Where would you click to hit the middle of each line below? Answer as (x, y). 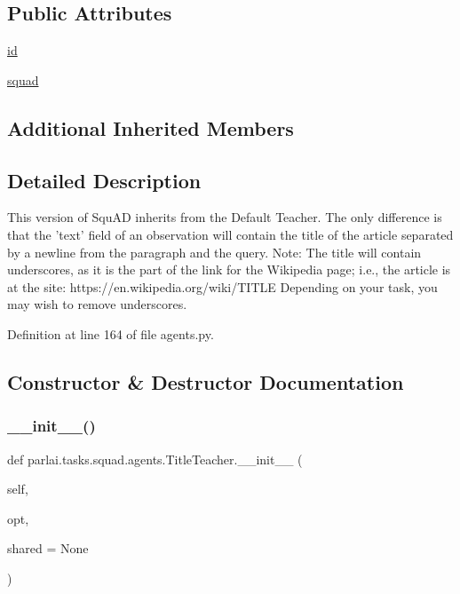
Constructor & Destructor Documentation (206, 381)
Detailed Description (104, 180)
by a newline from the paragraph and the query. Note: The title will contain (214, 252)
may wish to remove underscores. (97, 304)
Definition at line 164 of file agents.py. (111, 333)
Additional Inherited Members (151, 127)
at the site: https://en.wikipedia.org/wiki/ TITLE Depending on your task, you (222, 286)
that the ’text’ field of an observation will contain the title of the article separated (230, 234)
